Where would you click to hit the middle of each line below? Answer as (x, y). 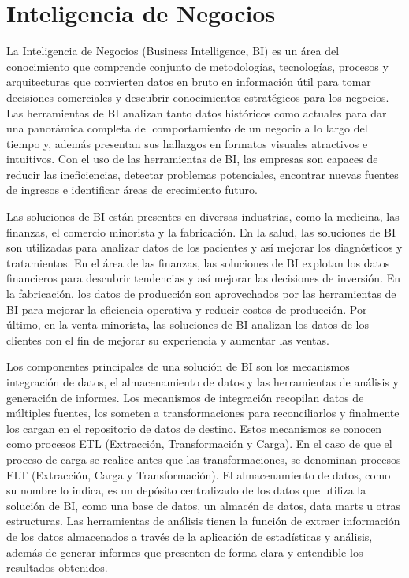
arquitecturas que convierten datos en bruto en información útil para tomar (189, 82)
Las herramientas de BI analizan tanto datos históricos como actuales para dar (197, 112)
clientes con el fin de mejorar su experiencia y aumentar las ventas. (168, 339)
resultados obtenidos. (57, 567)
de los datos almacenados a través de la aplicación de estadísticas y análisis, (190, 536)
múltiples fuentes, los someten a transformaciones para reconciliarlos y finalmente (203, 413)
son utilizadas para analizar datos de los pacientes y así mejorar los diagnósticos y (204, 247)
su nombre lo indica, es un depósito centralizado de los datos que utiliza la (186, 490)
